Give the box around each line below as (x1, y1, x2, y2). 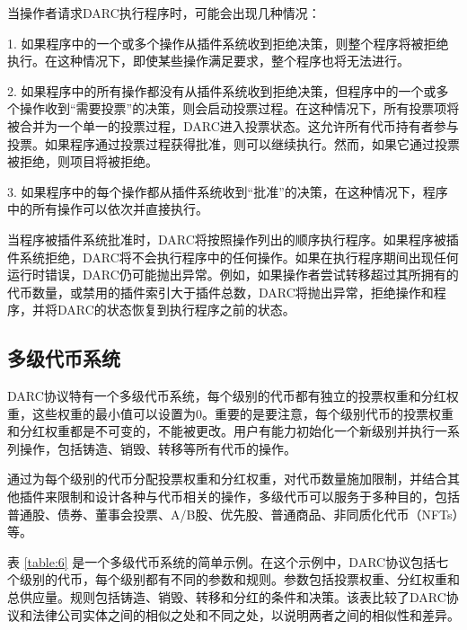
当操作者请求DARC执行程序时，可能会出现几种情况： (7, 4, 321, 22)
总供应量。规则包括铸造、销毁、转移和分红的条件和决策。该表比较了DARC (7, 588, 446, 607)
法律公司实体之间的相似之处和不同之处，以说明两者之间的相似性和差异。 (31, 605, 460, 624)
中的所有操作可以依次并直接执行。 (7, 200, 208, 218)
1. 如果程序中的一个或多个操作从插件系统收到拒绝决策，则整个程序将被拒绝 (7, 33, 449, 52)
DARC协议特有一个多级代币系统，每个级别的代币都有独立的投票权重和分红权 (7, 386, 459, 405)
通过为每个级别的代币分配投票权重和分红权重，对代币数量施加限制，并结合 (7, 469, 447, 488)
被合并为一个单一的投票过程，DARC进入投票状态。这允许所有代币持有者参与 (7, 116, 459, 135)
